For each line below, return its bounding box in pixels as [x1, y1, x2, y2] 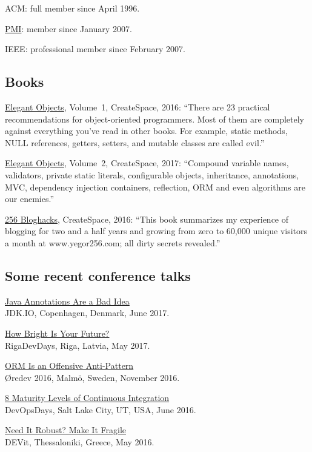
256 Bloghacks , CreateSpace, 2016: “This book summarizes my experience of [5, 212, 289, 225]
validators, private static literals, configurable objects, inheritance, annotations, [5, 168, 299, 181]
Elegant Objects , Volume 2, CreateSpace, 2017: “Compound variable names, [5, 157, 289, 169]
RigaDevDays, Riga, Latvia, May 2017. [5, 339, 150, 351]
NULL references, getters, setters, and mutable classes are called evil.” [5, 136, 265, 149]
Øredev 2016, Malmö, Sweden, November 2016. [5, 371, 180, 383]
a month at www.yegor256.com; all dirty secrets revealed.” [5, 236, 221, 249]
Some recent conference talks [5, 266, 191, 285]
